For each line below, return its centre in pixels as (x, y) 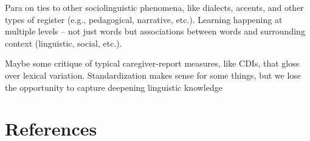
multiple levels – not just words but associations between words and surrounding (155, 31)
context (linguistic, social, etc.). (64, 43)
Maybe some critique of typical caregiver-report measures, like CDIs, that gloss (152, 63)
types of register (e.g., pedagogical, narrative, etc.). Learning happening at (144, 19)
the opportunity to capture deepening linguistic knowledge (114, 87)
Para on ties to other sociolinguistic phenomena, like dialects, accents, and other (154, 7)
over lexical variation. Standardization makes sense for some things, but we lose (153, 75)
